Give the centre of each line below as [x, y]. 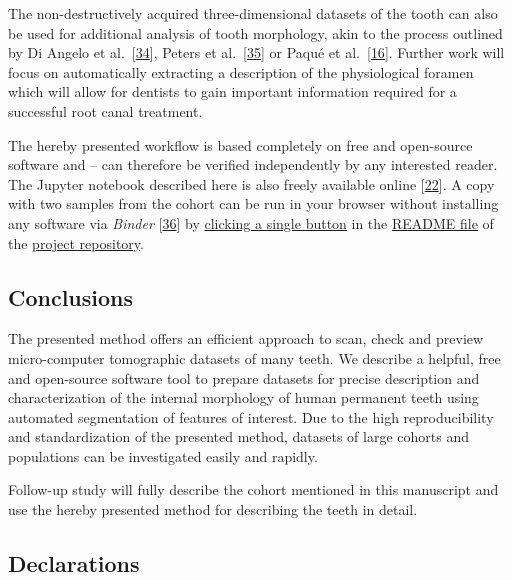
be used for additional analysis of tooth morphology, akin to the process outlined [255, 32]
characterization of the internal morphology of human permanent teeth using [243, 397]
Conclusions [71, 296]
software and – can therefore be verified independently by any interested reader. [253, 164]
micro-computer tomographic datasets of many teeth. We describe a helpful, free [254, 357]
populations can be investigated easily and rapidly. [163, 455]
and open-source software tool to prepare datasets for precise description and [244, 377]
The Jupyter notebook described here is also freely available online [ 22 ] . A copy [251, 183]
